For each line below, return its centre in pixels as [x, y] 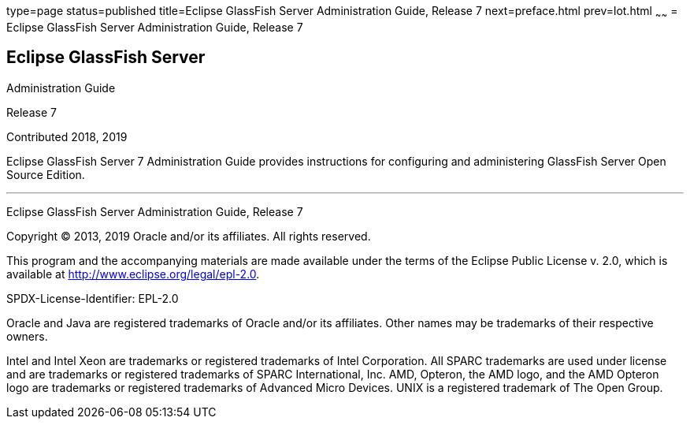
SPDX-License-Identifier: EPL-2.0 [93, 298]
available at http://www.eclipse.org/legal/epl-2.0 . [133, 274]
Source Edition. [46, 174]
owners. [27, 336]
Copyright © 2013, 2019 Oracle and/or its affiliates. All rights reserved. [189, 236]
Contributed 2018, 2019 [67, 136]
